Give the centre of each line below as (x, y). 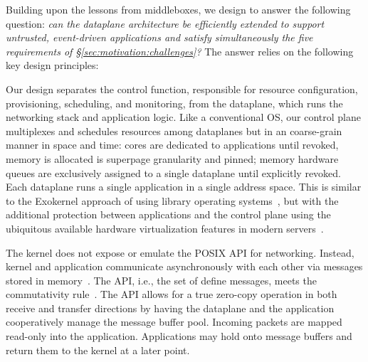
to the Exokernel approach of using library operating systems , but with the (172, 200)
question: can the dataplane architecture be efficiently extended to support (165, 23)
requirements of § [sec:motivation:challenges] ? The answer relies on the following (180, 51)
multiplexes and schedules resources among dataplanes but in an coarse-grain (174, 131)
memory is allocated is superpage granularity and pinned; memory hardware (172, 158)
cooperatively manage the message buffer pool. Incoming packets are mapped (174, 322)
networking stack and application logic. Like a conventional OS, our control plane (183, 117)
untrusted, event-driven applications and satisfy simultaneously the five (159, 37)
